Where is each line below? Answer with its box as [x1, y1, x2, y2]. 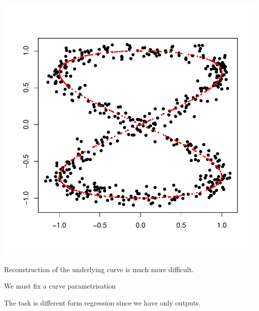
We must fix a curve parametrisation [4, 281, 116, 291]
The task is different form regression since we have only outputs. [4, 297, 201, 308]
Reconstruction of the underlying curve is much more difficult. [4, 264, 194, 274]
